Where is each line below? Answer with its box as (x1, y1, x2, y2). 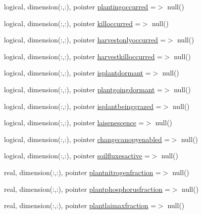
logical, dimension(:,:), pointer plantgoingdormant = (4, 84, 162, 94)
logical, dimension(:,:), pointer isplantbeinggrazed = (4, 101, 161, 111)
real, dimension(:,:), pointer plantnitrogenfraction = (4, 167, 161, 177)
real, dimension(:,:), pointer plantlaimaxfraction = (4, 200, 156, 211)
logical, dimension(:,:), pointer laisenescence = (4, 117, 144, 128)
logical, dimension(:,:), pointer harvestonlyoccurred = (4, 35, 166, 45)
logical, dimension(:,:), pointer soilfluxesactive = (4, 150, 150, 161)
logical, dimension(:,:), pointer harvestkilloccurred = (4, 51, 163, 61)
